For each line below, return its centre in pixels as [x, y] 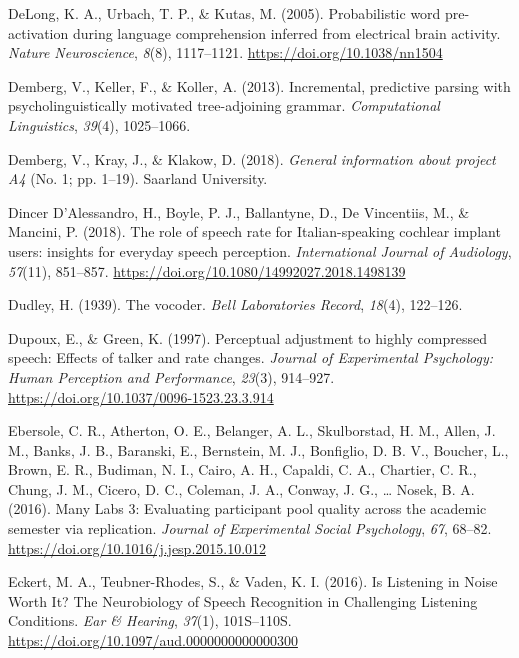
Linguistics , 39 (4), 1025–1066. [99, 124]
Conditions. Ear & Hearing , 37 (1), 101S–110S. [150, 620]
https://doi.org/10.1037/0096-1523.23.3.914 [141, 396]
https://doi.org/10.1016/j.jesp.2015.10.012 [137, 547]
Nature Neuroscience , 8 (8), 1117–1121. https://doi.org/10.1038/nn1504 [225, 52]
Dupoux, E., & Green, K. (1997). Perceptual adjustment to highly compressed [248, 337]
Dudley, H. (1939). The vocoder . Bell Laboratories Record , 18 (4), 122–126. [235, 304]
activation [38, 32]
